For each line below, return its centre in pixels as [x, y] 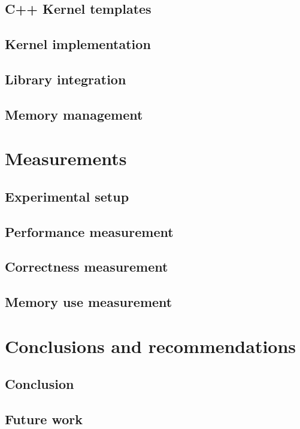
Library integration [66, 79]
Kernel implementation [78, 44]
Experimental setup [67, 196]
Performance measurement [89, 231]
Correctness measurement [87, 267]
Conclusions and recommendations [151, 346]
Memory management [74, 114]
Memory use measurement [89, 302]
